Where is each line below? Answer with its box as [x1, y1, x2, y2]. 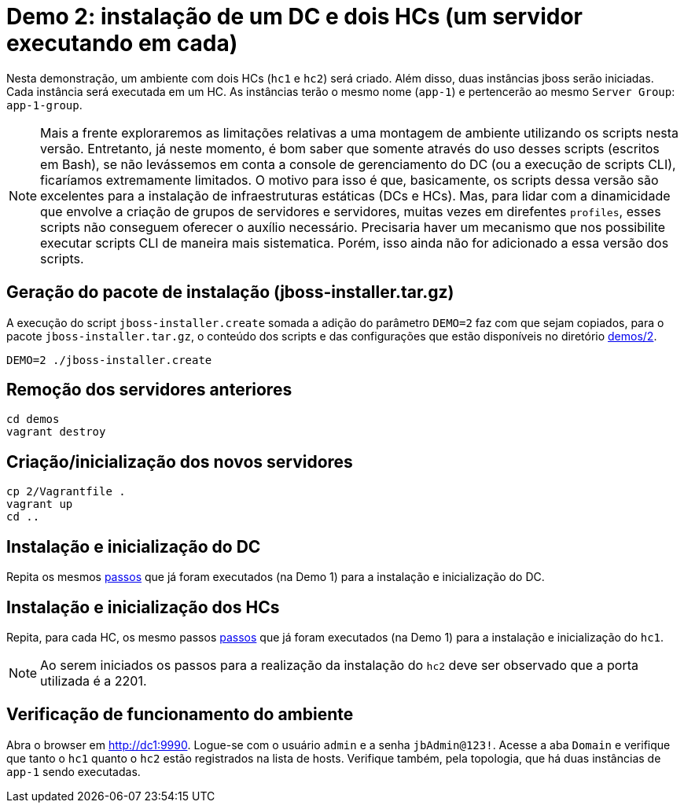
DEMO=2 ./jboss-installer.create [6, 353, 212, 366]
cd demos [6, 413, 60, 426]
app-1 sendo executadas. [6, 764, 141, 778]
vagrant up [6, 498, 73, 511]
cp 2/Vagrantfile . [6, 485, 126, 498]
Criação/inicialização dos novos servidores [6, 451, 353, 472]
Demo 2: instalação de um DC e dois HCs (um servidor [6, 3, 583, 30]
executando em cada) [6, 30, 238, 57]
